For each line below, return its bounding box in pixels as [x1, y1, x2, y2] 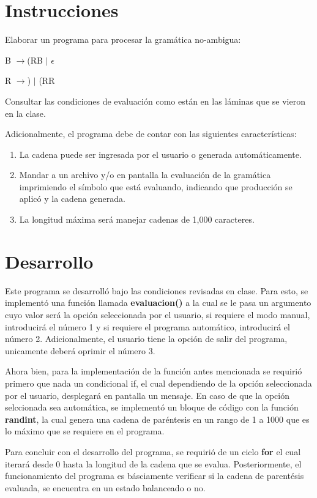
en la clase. [5, 106, 46, 119]
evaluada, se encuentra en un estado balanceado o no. [5, 481, 206, 494]
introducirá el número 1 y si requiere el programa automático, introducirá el [5, 320, 290, 333]
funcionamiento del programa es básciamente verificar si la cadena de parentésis [5, 469, 304, 482]
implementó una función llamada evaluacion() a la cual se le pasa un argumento [5, 296, 311, 309]
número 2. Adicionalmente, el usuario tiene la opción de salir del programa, [5, 332, 288, 345]
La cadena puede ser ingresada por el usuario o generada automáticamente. [19, 147, 302, 160]
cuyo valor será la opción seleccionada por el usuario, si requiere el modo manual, [5, 308, 310, 321]
